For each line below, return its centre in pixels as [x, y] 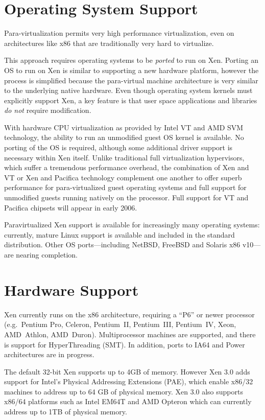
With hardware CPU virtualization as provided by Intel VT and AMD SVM [124, 127]
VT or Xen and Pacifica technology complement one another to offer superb [123, 177]
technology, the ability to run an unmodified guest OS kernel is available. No [124, 137]
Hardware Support [71, 289]
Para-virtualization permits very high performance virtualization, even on [119, 33]
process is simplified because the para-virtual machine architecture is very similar [131, 80]
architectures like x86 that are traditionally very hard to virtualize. [109, 43]
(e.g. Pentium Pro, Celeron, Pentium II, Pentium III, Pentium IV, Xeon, [120, 324]
